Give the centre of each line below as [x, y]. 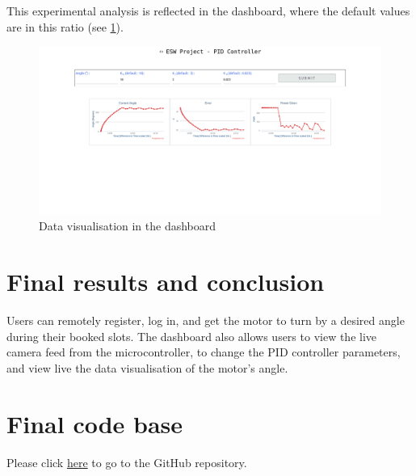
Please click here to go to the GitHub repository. [127, 462]
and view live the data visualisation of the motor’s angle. [147, 367]
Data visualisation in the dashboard [128, 226]
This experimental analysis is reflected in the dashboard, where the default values [208, 11]
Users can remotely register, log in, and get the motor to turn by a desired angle [206, 320]
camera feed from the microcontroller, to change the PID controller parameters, [204, 352]
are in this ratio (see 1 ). [65, 26]
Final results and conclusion [166, 282]
